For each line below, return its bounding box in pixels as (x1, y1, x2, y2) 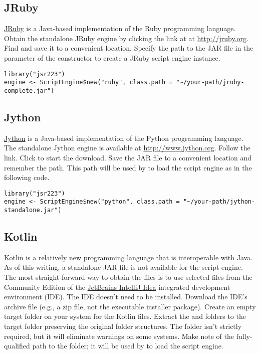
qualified (4, 340, 30, 351)
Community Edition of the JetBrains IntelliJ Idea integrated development (4, 281, 230, 292)
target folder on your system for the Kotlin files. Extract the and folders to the (4, 311, 246, 321)
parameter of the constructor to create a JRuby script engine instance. (4, 52, 220, 63)
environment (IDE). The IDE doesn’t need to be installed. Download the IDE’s (4, 291, 247, 302)
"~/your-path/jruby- (176, 79, 244, 86)
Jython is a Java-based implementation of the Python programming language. (4, 132, 243, 143)
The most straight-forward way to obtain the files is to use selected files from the (4, 272, 252, 282)
